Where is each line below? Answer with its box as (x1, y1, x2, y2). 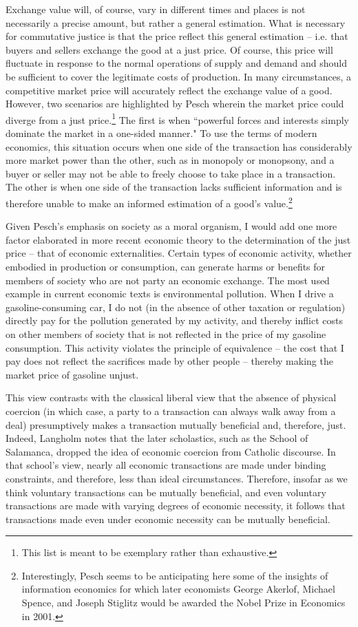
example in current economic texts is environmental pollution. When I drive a (6, 286, 334, 301)
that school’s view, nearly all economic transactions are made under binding (6, 458, 326, 472)
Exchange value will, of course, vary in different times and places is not (6, 2, 306, 16)
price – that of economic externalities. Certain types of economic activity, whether (6, 246, 352, 260)
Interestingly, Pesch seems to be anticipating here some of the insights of (21, 568, 328, 582)
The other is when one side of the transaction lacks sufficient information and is (6, 180, 342, 194)
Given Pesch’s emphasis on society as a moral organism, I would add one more (6, 219, 337, 233)
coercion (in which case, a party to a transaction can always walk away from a (6, 403, 336, 418)
